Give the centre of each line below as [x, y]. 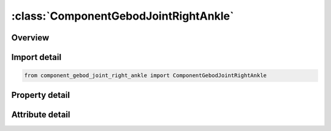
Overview [30, 38]
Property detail [41, 95]
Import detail [36, 57]
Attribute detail [41, 114]
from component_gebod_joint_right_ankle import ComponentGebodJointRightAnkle [145, 76]
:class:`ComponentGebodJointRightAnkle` [123, 16]
